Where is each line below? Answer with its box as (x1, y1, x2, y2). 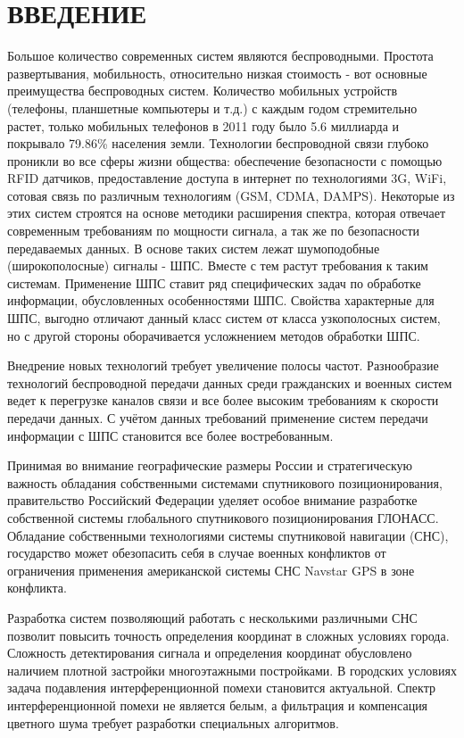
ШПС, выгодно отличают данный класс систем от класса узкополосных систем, (7, 309, 441, 328)
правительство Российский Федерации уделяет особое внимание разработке (7, 491, 418, 510)
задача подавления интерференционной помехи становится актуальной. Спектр (7, 678, 435, 697)
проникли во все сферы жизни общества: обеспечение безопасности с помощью (7, 151, 443, 170)
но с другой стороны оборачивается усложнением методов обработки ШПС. (7, 326, 420, 344)
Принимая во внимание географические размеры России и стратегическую (7, 456, 413, 475)
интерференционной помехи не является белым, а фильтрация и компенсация (7, 695, 428, 714)
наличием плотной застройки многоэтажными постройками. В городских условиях (7, 660, 457, 679)
